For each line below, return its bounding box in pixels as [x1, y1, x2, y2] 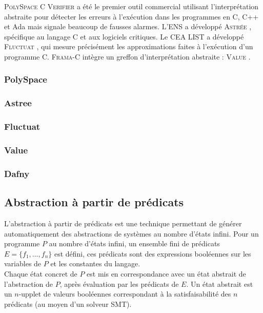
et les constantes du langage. [50, 258, 140, 269]
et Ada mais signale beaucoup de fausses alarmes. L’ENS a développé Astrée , [4, 21, 252, 32]
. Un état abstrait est [186, 278, 253, 289]
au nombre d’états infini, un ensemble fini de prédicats [49, 238, 220, 249]
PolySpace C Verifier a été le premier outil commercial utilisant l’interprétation [4, 1, 259, 11]
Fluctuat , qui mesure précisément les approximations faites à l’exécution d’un [4, 41, 253, 52]
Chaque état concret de [4, 268, 77, 279]
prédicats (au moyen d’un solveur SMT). [4, 298, 132, 309]
